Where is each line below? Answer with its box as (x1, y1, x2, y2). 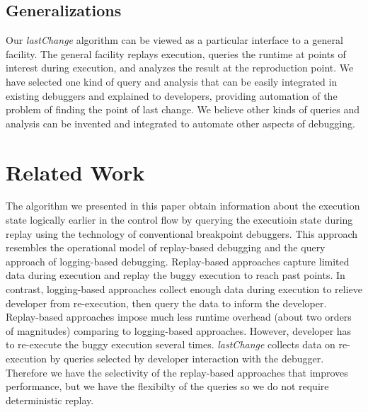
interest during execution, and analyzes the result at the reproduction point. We (6, 60, 354, 75)
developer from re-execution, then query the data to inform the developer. (6, 295, 327, 310)
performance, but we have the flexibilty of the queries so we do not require (6, 379, 329, 394)
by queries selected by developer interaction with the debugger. (50, 351, 324, 366)
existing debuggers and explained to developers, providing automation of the (6, 88, 338, 103)
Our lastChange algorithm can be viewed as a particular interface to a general (6, 33, 343, 47)
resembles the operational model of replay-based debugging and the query (6, 240, 326, 255)
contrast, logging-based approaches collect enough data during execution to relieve (6, 282, 362, 297)
